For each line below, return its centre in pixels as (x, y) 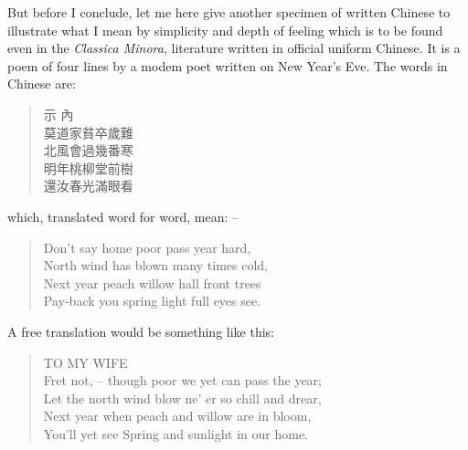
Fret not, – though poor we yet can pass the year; (182, 380)
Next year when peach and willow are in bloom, (177, 416)
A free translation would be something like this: (141, 331)
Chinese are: (42, 84)
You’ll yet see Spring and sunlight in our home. (176, 433)
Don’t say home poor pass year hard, (147, 247)
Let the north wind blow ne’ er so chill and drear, (182, 398)
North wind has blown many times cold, (155, 265)
